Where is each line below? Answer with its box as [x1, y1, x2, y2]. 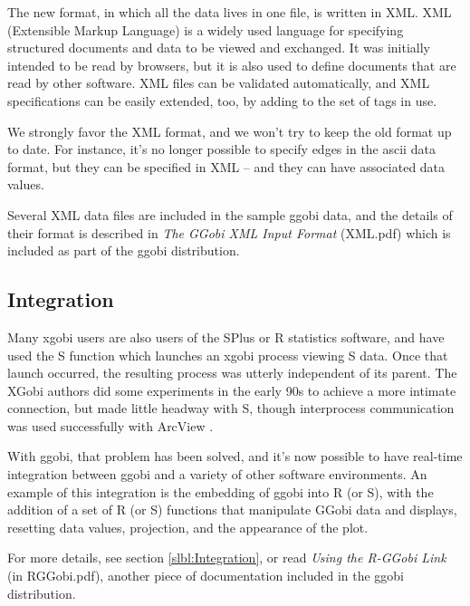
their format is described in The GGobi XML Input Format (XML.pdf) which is [7, 223, 451, 242]
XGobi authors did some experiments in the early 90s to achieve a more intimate [7, 380, 456, 399]
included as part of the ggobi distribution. [7, 241, 240, 260]
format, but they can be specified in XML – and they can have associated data [7, 157, 446, 176]
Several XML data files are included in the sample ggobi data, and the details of [7, 205, 453, 224]
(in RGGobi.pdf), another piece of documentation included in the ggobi [7, 566, 405, 585]
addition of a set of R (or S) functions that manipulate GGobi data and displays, [7, 500, 457, 519]
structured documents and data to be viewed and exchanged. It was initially [7, 38, 430, 57]
